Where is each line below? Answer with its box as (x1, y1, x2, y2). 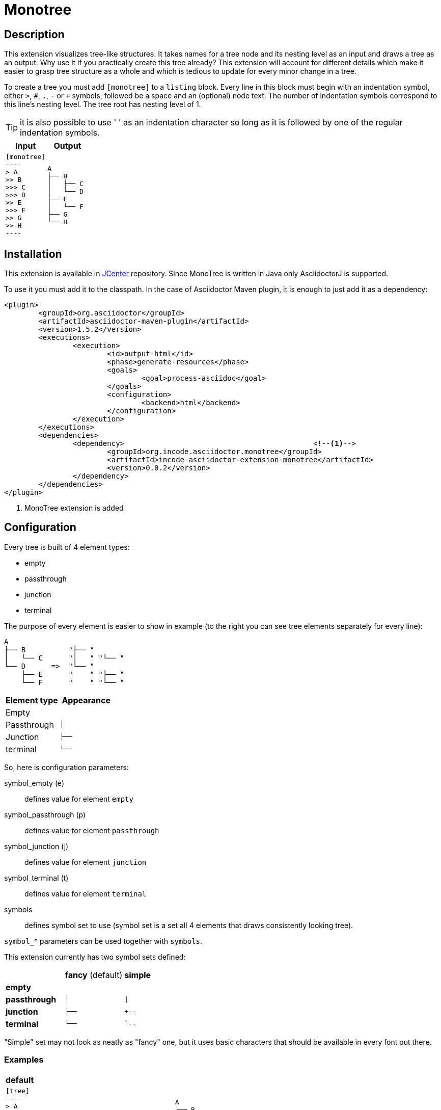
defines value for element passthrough (24, 826, 159, 835)
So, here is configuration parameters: (4, 762, 129, 772)
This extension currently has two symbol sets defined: (4, 952, 186, 961)
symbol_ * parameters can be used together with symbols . (4, 936, 203, 945)
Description (4, 28, 65, 41)
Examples (4, 1054, 44, 1065)
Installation (4, 247, 62, 260)
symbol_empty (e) (4, 778, 64, 787)
